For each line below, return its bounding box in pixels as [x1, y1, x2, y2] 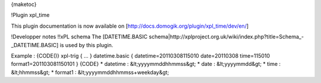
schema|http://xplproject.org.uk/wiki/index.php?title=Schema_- [149, 33, 304, 41]
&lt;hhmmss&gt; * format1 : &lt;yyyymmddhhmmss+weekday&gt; [11, 68, 169, 76]
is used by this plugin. [59, 41, 114, 48]
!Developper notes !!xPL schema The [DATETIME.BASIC [11, 33, 148, 41]
